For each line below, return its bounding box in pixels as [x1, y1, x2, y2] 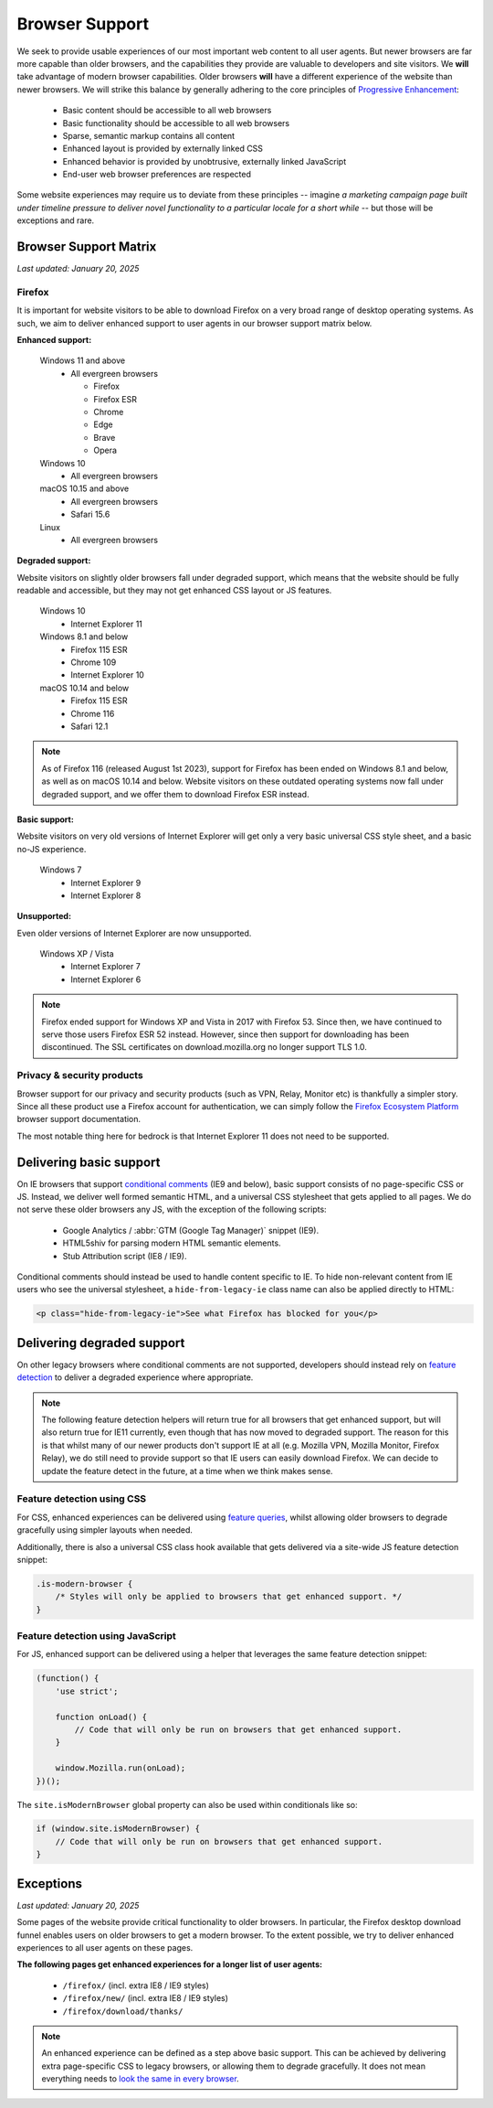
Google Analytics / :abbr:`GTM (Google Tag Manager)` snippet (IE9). [62, 1225, 320, 1236]
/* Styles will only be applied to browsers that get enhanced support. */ [55, 1591, 403, 1602]
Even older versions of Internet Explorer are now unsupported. [16, 927, 252, 938]
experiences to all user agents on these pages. [16, 1942, 194, 1953]
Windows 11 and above [39, 355, 126, 366]
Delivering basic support [16, 1154, 161, 1170]
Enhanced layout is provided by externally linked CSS [62, 143, 264, 155]
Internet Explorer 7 [70, 961, 141, 972]
